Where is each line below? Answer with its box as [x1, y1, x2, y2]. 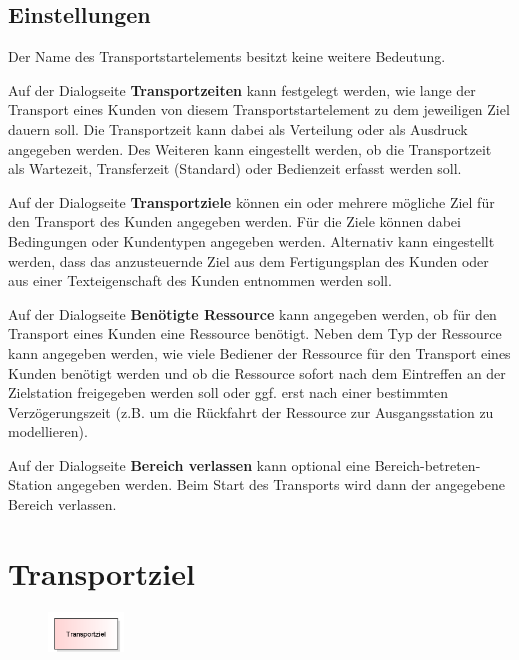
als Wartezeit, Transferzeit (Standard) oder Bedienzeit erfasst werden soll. [8, 158, 462, 179]
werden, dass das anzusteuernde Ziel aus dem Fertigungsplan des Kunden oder [8, 250, 489, 271]
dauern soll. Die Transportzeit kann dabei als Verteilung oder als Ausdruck [8, 118, 468, 139]
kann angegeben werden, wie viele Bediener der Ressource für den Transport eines [8, 342, 511, 363]
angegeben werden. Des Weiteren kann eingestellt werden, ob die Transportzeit [8, 138, 492, 159]
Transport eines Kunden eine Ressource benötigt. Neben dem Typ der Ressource [8, 323, 502, 344]
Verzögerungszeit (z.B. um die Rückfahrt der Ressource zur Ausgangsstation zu [8, 401, 494, 422]
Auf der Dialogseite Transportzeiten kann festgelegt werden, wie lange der [8, 79, 476, 100]
